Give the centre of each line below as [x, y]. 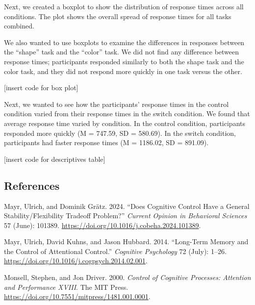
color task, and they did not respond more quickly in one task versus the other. [123, 71]
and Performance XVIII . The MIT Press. [66, 287]
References [32, 185]
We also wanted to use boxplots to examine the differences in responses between [124, 42]
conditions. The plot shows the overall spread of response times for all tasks [118, 16]
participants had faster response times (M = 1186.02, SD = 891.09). [106, 142]
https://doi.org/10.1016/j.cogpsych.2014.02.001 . [76, 261]
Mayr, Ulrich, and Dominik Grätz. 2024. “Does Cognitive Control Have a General [127, 206]
